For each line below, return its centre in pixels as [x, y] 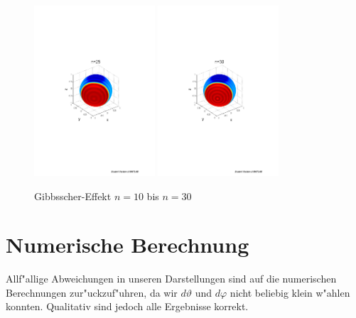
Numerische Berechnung [128, 245]
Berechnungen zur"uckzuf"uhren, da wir [92, 292]
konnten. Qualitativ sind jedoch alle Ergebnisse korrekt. [127, 306]
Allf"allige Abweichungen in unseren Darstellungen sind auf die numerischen [171, 279]
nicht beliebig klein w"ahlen [290, 292]
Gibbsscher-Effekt [73, 196]
